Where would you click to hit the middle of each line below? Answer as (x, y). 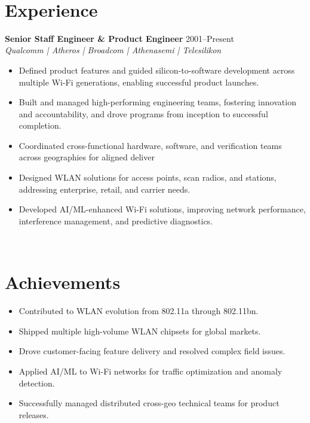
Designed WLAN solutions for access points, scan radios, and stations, (148, 177)
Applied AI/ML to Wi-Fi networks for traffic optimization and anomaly (151, 371)
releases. (34, 414)
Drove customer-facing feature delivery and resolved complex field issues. (152, 351)
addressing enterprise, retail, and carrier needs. (105, 189)
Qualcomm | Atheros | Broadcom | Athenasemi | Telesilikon (113, 50)
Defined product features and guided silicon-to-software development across (157, 70)
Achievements (63, 282)
